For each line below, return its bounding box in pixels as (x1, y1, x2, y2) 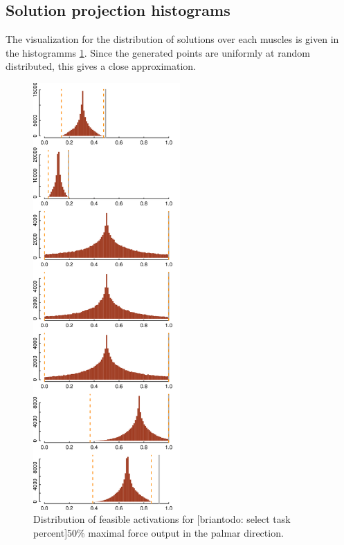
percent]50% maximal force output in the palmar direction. (33, 525, 284, 539)
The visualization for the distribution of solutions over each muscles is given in (6, 32, 339, 46)
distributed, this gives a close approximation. (6, 59, 196, 73)
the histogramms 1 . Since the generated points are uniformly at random (6, 45, 310, 59)
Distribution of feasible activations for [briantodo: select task (33, 512, 291, 526)
